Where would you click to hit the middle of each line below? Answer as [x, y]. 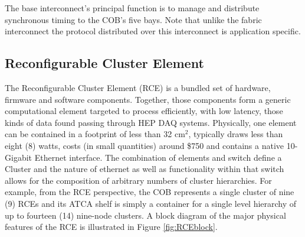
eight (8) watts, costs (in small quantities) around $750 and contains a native [144, 145]
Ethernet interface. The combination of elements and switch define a [158, 157]
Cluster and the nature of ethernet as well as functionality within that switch [145, 169]
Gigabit [19, 157]
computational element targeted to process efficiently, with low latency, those [144, 111]
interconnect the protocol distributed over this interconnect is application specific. [153, 31]
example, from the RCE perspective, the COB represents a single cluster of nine [150, 192]
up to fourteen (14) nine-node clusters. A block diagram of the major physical [145, 215]
